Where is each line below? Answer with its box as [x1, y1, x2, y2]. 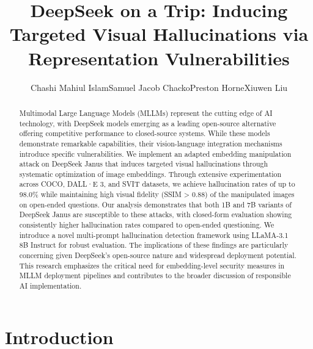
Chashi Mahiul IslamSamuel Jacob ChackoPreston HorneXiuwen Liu [30, 81, 288, 93]
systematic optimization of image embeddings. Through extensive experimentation [19, 168, 282, 179]
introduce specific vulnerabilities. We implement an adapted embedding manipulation [19, 148, 292, 159]
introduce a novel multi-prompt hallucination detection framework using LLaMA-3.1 [19, 229, 289, 240]
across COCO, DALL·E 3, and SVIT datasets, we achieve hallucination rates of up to [19, 179, 295, 189]
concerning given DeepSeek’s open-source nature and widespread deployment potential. [19, 250, 296, 261]
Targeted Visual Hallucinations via [9, 21, 309, 46]
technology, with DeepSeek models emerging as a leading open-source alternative [19, 118, 276, 128]
